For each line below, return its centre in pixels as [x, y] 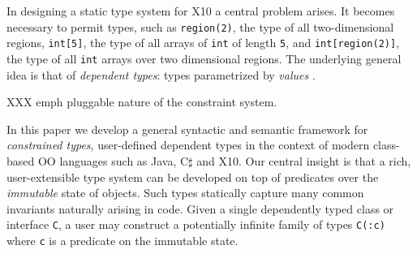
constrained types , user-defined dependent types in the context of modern [188, 145]
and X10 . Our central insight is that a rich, [304, 160]
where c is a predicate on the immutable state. [123, 240]
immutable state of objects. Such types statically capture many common [185, 193]
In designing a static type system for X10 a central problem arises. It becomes [201, 11]
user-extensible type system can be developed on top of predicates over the [193, 177]
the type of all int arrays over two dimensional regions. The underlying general [204, 58]
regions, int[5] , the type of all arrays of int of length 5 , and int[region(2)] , [203, 43]
